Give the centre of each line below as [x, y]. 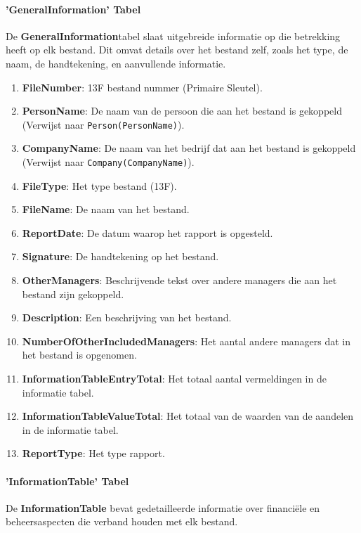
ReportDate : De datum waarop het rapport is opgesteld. [147, 232]
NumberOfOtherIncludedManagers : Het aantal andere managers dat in [186, 341]
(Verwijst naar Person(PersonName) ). [103, 124]
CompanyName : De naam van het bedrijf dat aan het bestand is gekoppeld [189, 148]
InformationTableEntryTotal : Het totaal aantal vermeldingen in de [174, 379]
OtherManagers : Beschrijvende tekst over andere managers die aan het [179, 280]
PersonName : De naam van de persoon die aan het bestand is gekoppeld [182, 111]
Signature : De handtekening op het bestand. [120, 256]
